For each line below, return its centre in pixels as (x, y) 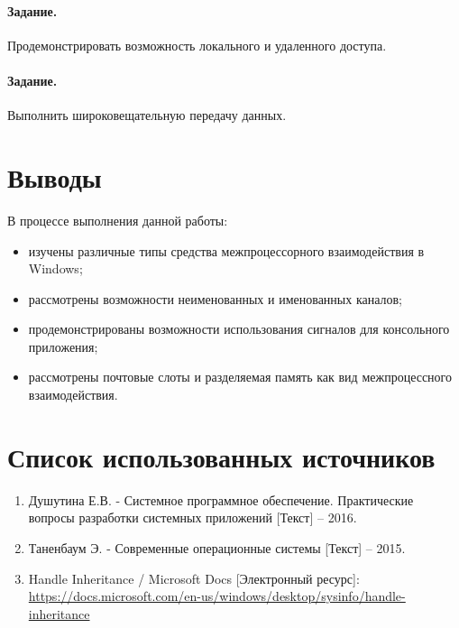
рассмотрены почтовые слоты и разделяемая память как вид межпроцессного (240, 377)
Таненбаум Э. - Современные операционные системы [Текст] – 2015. (217, 547)
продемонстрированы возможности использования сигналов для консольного (239, 329)
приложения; (63, 346)
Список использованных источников (221, 456)
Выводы (55, 176)
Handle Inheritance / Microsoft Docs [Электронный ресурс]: (194, 578)
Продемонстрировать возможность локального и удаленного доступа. (197, 45)
